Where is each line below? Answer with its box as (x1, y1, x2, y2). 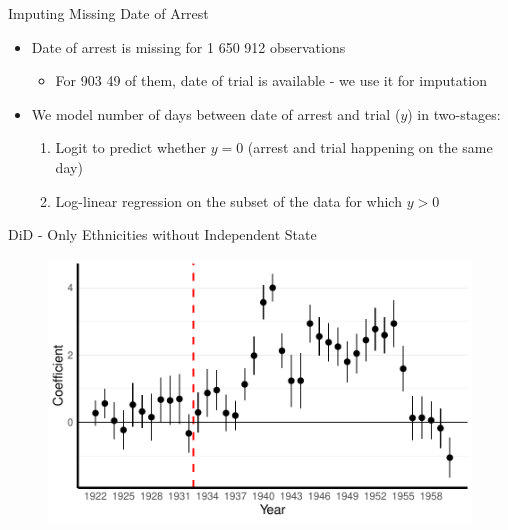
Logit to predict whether (55, 137, 206, 158)
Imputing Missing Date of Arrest (8, 3, 209, 23)
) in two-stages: (407, 103, 501, 124)
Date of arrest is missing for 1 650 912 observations (31, 36, 346, 57)
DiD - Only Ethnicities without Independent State (8, 224, 317, 245)
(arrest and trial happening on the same (247, 137, 493, 158)
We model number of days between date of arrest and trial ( (31, 103, 401, 124)
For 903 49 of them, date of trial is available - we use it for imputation (55, 70, 487, 91)
